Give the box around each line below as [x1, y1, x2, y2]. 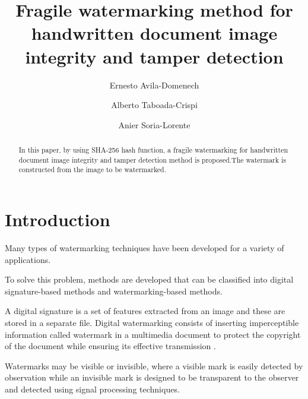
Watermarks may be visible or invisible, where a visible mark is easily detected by [5, 359, 303, 372]
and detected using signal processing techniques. [5, 382, 180, 395]
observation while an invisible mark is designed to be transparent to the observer [5, 371, 299, 384]
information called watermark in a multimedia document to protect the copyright [5, 328, 301, 340]
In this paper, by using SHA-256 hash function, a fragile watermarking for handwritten [18, 145, 288, 155]
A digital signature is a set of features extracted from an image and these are [5, 305, 285, 317]
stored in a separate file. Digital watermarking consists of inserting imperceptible [5, 316, 299, 328]
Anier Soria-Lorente [118, 118, 190, 131]
